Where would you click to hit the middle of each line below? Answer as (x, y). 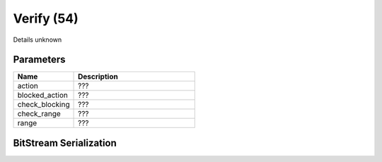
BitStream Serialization (65, 143)
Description (98, 76)
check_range (39, 114)
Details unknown (37, 40)
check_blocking (44, 105)
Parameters (39, 60)
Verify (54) (46, 18)
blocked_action (43, 96)
